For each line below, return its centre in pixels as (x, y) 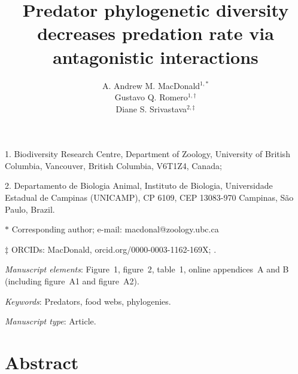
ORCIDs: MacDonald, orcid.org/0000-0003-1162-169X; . (114, 249)
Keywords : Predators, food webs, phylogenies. (88, 301)
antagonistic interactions (156, 56)
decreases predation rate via (156, 33)
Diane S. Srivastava (151, 108)
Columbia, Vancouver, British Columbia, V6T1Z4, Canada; (113, 165)
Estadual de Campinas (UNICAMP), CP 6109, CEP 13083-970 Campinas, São (149, 197)
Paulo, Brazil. (30, 209)
